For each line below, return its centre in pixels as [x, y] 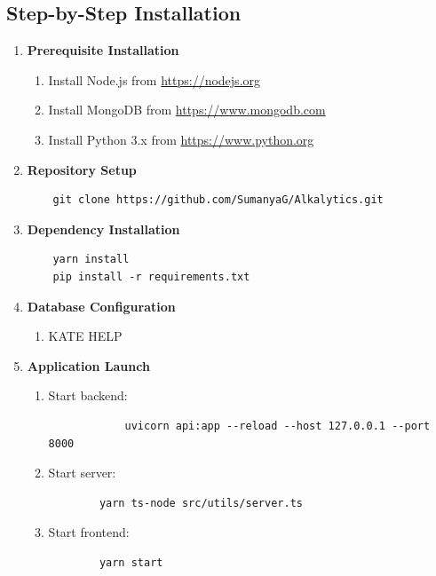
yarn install [91, 260]
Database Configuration [101, 306]
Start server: [82, 473]
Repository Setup [82, 169]
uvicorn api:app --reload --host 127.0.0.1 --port [277, 426]
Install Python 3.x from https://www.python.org [181, 139]
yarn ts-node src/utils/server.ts [201, 503]
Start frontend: [89, 532]
